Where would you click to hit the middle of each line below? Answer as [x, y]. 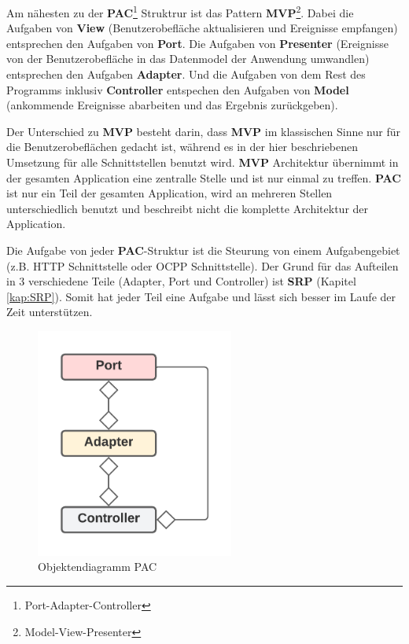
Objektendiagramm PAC [98, 567]
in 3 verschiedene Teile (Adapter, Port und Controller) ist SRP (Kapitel [181, 281]
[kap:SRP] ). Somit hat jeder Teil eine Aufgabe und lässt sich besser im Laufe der [201, 296]
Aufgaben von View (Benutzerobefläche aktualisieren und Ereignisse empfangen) [202, 28]
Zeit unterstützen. [50, 312]
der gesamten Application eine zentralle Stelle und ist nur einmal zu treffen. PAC [204, 177]
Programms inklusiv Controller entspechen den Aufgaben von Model [178, 89]
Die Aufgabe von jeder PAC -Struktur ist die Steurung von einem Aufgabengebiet [203, 250]
